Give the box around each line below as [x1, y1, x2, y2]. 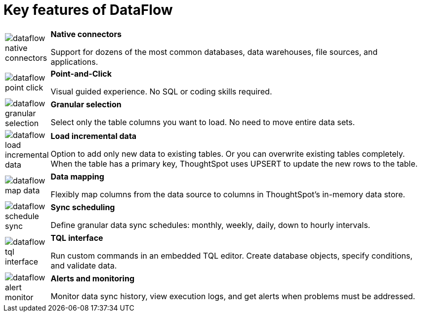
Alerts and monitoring [50, 273, 134, 283]
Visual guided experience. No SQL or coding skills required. [50, 86, 272, 96]
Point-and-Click [50, 68, 112, 79]
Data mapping [50, 171, 104, 181]
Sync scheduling [50, 202, 115, 212]
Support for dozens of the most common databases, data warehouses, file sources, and [50, 46, 378, 57]
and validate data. [50, 260, 117, 271]
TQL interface [50, 232, 103, 243]
